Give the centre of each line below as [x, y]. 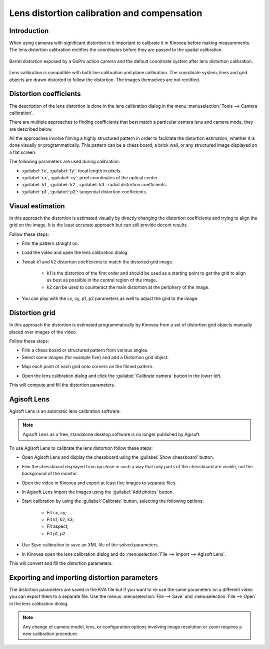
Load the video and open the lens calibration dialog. [75, 252]
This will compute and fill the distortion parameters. [62, 385]
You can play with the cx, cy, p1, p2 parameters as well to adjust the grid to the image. [110, 298]
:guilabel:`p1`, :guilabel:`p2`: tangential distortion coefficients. [84, 192]
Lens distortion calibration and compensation [106, 13]
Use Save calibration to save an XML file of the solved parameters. [90, 545]
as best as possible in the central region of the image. [102, 280]
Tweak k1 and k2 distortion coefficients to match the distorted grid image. [97, 262]
